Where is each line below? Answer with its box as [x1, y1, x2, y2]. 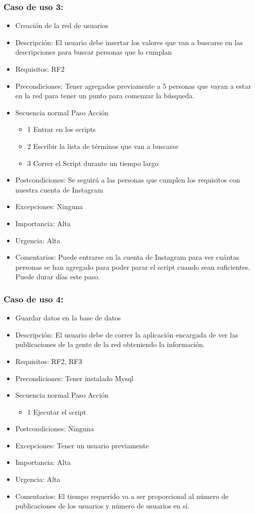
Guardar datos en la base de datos [15, 312, 121, 323]
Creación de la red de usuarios [15, 20, 109, 31]
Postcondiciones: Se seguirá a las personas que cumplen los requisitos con [15, 175, 240, 185]
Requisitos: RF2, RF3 [15, 356, 82, 366]
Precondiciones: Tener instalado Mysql [15, 373, 134, 383]
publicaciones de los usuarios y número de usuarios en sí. [15, 500, 190, 511]
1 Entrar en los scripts [27, 124, 96, 134]
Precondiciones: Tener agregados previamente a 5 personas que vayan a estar [15, 80, 251, 91]
